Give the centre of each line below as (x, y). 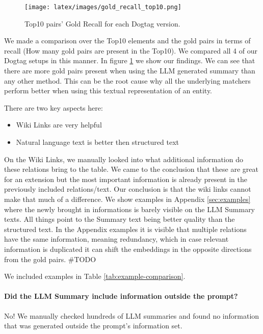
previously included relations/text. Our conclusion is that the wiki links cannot (128, 189)
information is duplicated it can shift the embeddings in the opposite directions (128, 249)
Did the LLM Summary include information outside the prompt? (121, 296)
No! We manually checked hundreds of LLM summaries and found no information (132, 315)
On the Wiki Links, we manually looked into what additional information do (124, 159)
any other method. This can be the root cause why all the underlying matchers (127, 80)
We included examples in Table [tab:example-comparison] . (95, 276)
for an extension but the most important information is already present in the (126, 179)
